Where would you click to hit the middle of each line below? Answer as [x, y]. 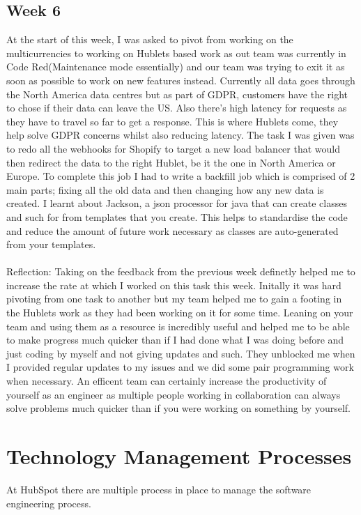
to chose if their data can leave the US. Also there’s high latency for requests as [177, 108]
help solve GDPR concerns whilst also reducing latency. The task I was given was [180, 135]
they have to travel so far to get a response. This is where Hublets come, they [172, 121]
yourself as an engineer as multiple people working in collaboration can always [174, 394]
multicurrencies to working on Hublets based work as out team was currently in [176, 53]
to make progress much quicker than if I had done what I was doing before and [175, 340]
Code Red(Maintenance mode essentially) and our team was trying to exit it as [176, 67]
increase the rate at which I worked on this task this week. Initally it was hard [174, 285]
